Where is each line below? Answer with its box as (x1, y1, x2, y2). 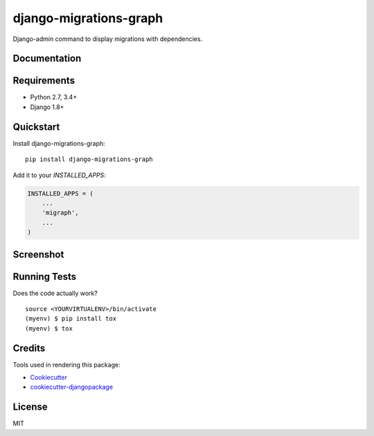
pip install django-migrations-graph (25, 156, 154, 163)
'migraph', (42, 209, 79, 217)
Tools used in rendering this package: (12, 360, 121, 369)
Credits (12, 342, 46, 354)
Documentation (12, 53, 82, 65)
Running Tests (12, 271, 76, 283)
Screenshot (12, 249, 64, 260)
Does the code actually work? (12, 289, 98, 297)
